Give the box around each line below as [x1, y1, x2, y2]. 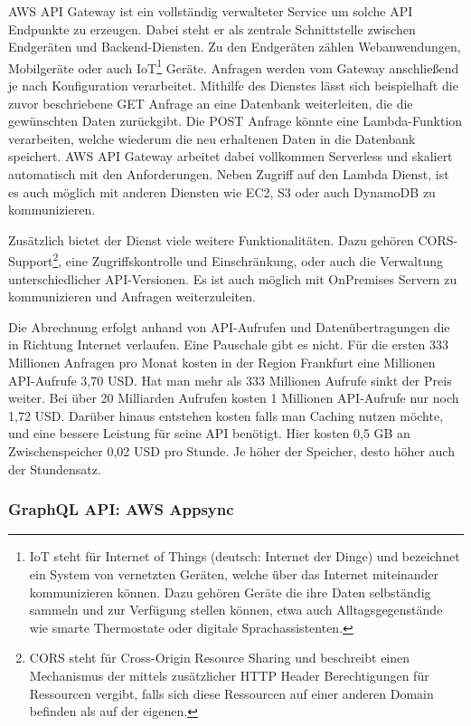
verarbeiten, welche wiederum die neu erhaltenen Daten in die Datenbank [8, 129, 416, 148]
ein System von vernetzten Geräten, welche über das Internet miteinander [29, 564, 439, 583]
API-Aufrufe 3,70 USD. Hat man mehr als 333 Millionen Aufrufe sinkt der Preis [8, 370, 452, 389]
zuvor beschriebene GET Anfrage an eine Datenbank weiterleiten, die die [8, 93, 413, 112]
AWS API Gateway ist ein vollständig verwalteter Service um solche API [8, 2, 413, 20]
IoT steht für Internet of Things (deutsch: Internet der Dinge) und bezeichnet [29, 547, 460, 566]
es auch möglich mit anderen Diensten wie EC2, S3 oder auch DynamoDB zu [8, 182, 436, 201]
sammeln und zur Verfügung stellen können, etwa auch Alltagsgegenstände [29, 600, 443, 619]
